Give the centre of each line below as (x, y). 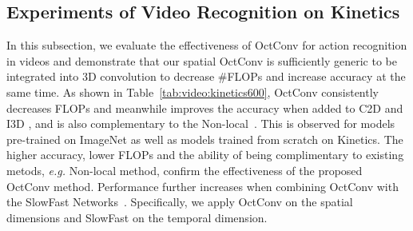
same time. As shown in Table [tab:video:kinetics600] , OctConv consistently (193, 92)
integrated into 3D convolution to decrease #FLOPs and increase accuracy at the (206, 76)
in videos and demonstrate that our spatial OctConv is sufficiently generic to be (202, 60)
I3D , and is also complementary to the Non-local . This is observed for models (201, 123)
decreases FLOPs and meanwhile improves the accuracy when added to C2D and (205, 108)
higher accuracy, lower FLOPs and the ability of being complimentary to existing (205, 155)
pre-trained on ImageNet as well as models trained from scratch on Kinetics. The (205, 139)
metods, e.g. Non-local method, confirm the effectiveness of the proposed (185, 170)
